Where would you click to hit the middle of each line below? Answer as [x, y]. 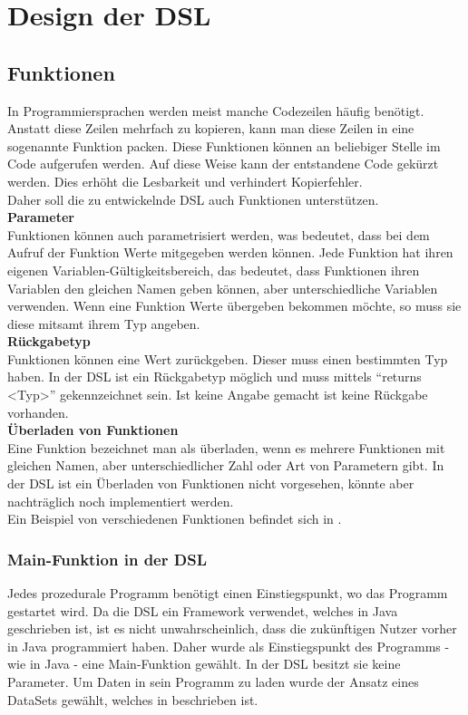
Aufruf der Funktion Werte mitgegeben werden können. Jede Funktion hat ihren [230, 252]
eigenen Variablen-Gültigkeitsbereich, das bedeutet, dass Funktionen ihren [214, 270]
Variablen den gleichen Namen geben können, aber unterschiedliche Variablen [223, 288]
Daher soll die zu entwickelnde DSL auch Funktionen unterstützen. [193, 199]
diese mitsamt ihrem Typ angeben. [104, 323]
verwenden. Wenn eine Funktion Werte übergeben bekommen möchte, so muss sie [234, 306]
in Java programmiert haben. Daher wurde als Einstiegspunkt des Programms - [229, 646]
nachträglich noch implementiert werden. [121, 501]
